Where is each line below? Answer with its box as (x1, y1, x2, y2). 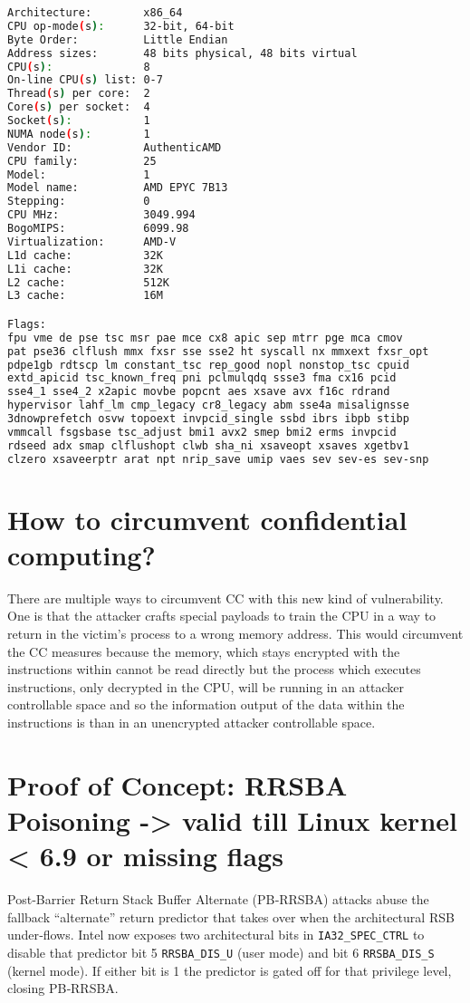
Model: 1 (7, 168, 150, 181)
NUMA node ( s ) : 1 (7, 127, 150, 140)
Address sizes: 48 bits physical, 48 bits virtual (7, 46, 358, 60)
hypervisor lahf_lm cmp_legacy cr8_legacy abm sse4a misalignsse (7, 399, 409, 412)
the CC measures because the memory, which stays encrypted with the (7, 641, 400, 661)
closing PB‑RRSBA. (7, 979, 119, 998)
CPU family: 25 (7, 154, 157, 168)
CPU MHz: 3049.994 (7, 208, 196, 222)
